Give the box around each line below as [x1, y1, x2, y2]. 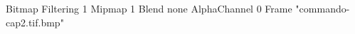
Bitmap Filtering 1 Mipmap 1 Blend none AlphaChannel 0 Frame [6, 1, 292, 15]
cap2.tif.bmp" [6, 15, 64, 29]
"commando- [295, 1, 350, 15]
